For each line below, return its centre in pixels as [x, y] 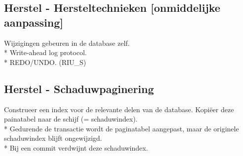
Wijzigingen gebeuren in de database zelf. [67, 43]
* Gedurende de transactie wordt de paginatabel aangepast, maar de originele [121, 128]
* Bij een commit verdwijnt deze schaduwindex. [76, 147]
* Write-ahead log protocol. [45, 52]
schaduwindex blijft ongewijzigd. [53, 138]
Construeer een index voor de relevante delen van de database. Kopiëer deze [119, 109]
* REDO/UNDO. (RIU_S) [45, 62]
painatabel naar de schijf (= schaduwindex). [71, 119]
